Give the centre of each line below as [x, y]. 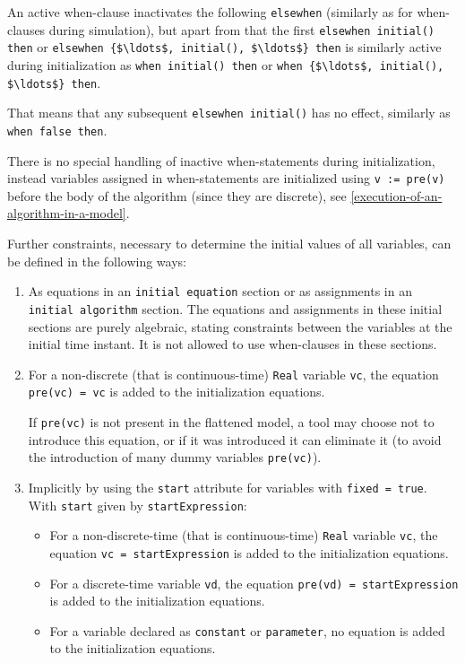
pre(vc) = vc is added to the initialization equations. [177, 392]
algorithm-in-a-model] [67, 213]
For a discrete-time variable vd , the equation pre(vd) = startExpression [254, 583]
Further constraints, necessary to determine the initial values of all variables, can [229, 244]
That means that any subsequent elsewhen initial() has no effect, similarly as [229, 113]
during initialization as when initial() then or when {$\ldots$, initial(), [226, 64]
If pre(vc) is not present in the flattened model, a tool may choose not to [231, 422]
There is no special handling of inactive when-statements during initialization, [221, 160]
